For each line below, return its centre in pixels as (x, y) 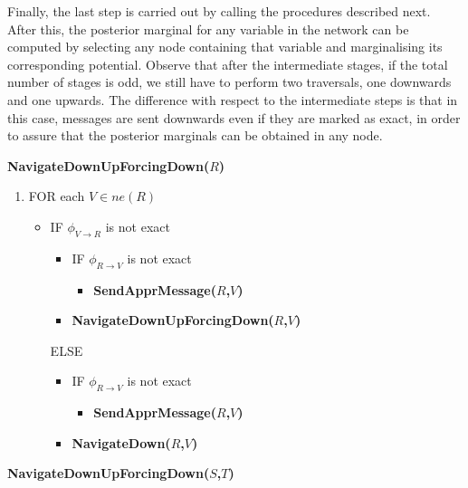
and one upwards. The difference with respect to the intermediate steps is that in (233, 99)
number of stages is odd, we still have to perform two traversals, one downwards (229, 82)
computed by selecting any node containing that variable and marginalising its (225, 47)
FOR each (57, 196)
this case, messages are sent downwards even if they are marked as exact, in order (234, 117)
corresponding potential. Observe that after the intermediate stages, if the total (228, 64)
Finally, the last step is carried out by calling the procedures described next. (219, 11)
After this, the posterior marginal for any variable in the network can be (208, 29)
